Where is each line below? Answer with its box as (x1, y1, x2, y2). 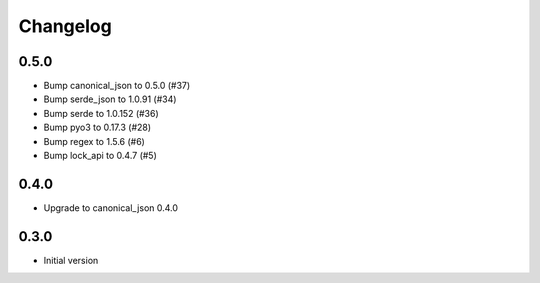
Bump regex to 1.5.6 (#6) (43, 135, 145, 147)
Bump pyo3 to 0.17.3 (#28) (43, 121, 152, 134)
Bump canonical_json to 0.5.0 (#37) (43, 80, 191, 92)
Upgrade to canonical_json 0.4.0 (43, 201, 179, 214)
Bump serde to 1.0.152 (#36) (43, 107, 159, 119)
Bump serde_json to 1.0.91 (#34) (43, 93, 177, 105)
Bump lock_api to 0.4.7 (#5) (43, 150, 157, 162)
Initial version (43, 254, 99, 266)
